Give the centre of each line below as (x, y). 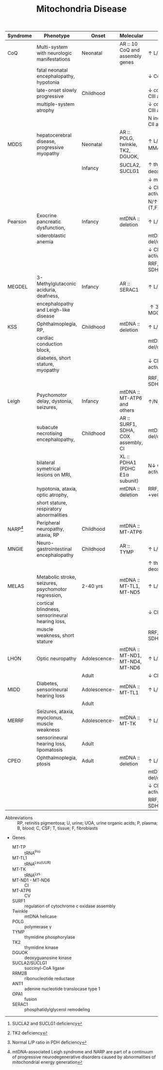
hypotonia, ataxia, (57, 489)
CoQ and (130, 50)
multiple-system (56, 104)
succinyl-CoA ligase (44, 968)
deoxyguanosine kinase (48, 958)
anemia (45, 241)
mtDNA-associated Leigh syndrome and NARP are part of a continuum (82, 1052)
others (127, 410)
